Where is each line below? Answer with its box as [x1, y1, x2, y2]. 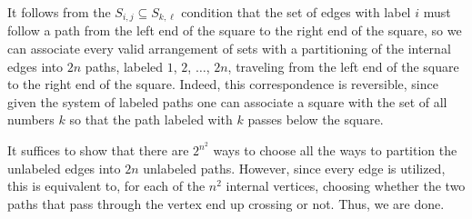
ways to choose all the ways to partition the [213, 141, 457, 160]
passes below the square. [247, 110, 384, 129]
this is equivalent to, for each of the [7, 176, 206, 195]
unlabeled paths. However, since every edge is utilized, [143, 158, 446, 177]
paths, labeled [85, 56, 164, 75]
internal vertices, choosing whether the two [226, 176, 466, 195]
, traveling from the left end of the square [227, 56, 459, 75]
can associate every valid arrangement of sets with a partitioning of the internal [7, 39, 451, 58]
